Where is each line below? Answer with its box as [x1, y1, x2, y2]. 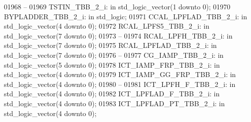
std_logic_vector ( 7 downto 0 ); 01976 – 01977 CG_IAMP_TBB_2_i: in [4, 49, 224, 60]
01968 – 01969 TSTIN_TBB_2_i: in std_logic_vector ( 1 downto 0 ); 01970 [4, 1, 231, 11]
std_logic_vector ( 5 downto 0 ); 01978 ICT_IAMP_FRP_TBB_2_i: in [4, 59, 220, 70]
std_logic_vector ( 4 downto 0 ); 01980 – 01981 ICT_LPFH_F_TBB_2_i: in [4, 79, 236, 89]
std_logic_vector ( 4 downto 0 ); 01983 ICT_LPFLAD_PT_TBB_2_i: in [4, 98, 225, 108]
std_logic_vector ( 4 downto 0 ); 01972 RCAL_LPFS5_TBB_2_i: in [4, 21, 210, 31]
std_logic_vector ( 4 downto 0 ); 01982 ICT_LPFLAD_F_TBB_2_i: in [4, 88, 220, 99]
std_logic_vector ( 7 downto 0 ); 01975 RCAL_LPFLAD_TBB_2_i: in [4, 40, 217, 50]
